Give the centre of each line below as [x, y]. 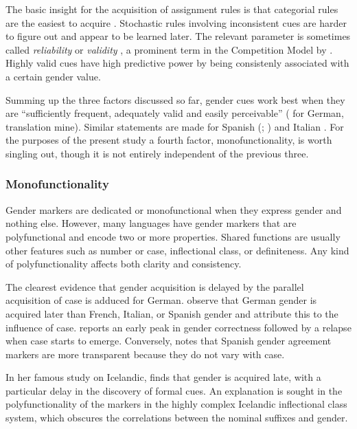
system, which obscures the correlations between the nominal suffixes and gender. [177, 418]
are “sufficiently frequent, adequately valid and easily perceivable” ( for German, [175, 113]
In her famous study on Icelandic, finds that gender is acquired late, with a [163, 377]
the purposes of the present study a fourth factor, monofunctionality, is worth [169, 140]
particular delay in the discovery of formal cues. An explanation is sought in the [174, 390]
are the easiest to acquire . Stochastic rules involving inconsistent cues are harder [176, 22]
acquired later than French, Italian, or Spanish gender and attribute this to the [172, 313]
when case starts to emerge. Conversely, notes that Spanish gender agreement [169, 341]
